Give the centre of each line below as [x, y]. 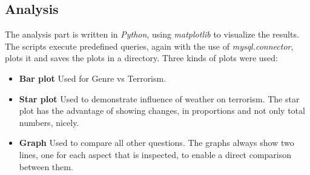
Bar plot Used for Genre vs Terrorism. [93, 78]
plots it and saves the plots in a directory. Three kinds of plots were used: [142, 58]
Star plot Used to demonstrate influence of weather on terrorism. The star [159, 98]
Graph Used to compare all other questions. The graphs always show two [157, 143]
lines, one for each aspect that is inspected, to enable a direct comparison [155, 154]
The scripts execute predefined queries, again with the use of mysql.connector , [149, 46]
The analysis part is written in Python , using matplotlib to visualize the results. [152, 34]
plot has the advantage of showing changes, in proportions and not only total [162, 111]
